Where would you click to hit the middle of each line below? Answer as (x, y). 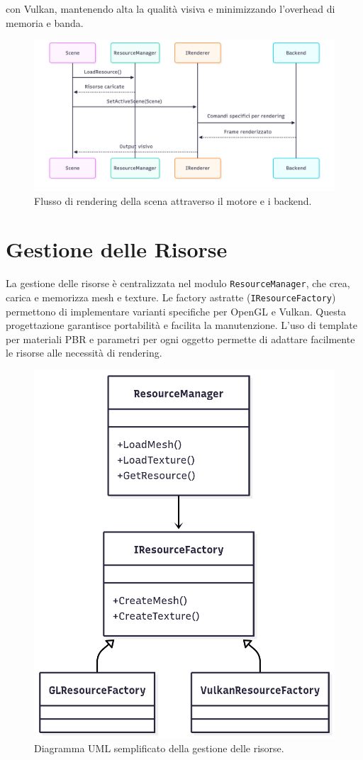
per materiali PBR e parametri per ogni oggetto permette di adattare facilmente (180, 339)
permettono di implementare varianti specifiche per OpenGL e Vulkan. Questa (176, 311)
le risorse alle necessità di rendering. (84, 353)
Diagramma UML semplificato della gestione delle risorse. (159, 748)
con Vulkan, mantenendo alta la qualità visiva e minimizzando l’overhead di (171, 9)
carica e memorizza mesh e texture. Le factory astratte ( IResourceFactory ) (171, 297)
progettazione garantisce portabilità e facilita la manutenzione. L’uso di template (181, 325)
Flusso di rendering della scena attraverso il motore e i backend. (173, 200)
